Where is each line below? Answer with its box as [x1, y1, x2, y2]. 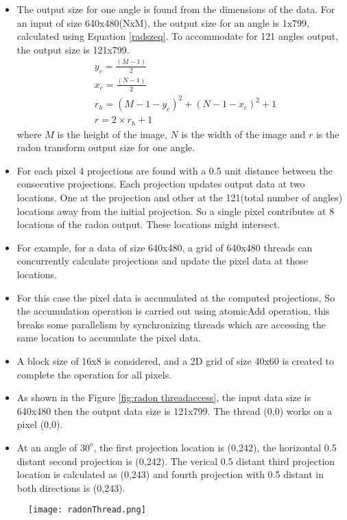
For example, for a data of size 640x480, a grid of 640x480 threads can [16, 240, 313, 254]
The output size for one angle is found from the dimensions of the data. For [16, 2, 335, 16]
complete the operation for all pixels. [16, 367, 172, 381]
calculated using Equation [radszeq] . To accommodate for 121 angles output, [16, 29, 339, 43]
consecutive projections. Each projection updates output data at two [16, 177, 305, 191]
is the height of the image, [57, 126, 167, 141]
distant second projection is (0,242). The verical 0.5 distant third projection [16, 453, 335, 468]
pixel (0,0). [16, 417, 63, 431]
